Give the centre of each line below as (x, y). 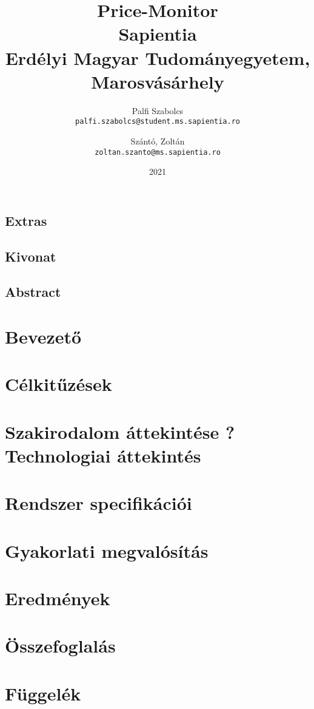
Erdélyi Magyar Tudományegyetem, (158, 57)
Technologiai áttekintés (103, 455)
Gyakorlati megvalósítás (107, 550)
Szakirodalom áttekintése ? (120, 431)
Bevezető (43, 336)
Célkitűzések (58, 384)
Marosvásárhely (158, 81)
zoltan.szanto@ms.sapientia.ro (158, 152)
